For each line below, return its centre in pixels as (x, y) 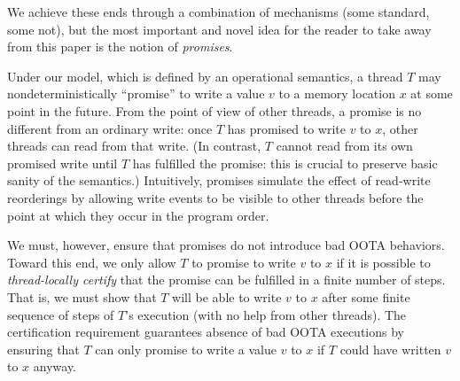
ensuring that (43, 349)
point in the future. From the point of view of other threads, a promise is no (214, 110)
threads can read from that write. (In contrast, (134, 146)
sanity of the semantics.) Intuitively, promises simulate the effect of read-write (219, 180)
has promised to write (286, 128)
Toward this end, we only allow (92, 262)
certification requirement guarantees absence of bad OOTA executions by (206, 332)
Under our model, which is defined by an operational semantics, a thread (205, 76)
